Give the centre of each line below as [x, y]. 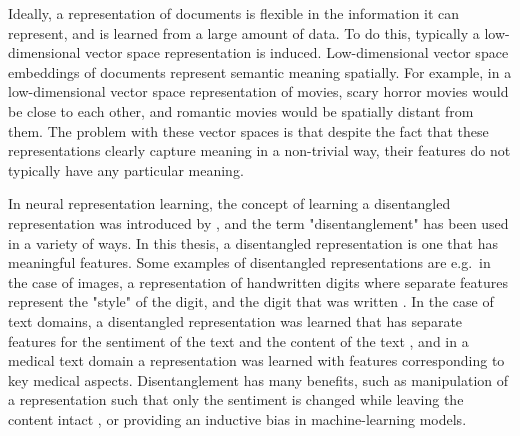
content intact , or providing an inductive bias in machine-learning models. [237, 418]
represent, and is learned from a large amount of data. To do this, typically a [244, 32]
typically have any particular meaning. [126, 169]
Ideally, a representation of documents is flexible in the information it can [234, 13]
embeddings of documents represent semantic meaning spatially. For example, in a [260, 71]
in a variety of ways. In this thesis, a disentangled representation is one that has [253, 242]
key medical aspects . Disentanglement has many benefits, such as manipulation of [258, 379]
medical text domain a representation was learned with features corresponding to [256, 360]
